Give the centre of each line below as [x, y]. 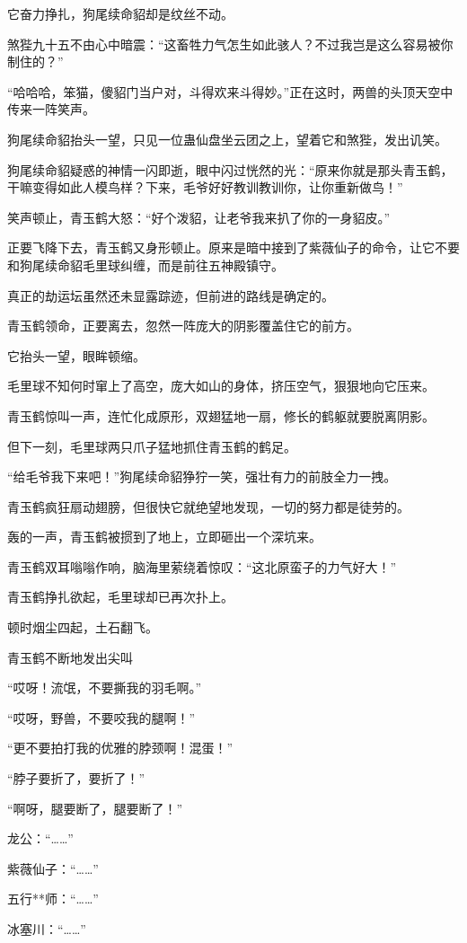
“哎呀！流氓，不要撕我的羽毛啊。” [105, 687]
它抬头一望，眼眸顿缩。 [76, 355]
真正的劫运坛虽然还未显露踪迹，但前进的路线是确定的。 [171, 295]
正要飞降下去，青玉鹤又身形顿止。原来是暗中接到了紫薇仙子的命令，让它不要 [233, 247]
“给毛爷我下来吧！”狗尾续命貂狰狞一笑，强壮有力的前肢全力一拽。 [202, 476]
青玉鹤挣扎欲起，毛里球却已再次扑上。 [120, 597]
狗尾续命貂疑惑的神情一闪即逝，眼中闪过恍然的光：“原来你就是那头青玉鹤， [230, 169]
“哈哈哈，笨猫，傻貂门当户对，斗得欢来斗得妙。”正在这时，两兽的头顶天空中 [230, 91]
